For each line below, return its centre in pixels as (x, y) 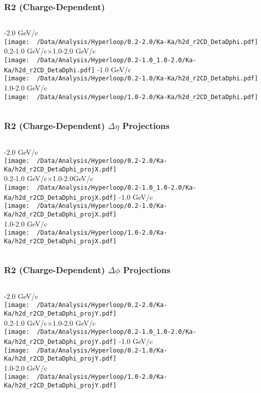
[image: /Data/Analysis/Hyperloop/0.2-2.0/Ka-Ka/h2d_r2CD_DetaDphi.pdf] (131, 42)
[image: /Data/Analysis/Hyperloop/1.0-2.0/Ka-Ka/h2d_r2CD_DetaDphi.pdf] (131, 97)
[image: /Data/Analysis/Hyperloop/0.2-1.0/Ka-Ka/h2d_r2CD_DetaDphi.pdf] (131, 79)
